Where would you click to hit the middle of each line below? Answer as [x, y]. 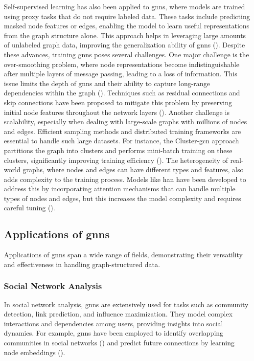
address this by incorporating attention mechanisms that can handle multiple [120, 189]
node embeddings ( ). [35, 352]
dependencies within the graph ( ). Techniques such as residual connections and [122, 93]
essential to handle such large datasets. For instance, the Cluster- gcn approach [122, 141]
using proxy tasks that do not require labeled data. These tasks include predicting [127, 16]
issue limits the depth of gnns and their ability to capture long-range [107, 83]
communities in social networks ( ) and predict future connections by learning [119, 343]
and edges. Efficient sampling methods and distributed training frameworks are [123, 131]
